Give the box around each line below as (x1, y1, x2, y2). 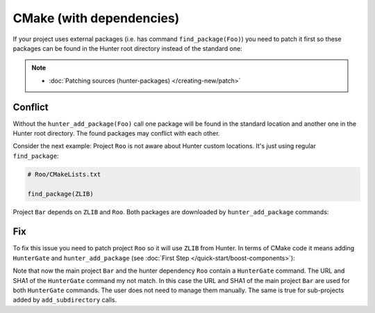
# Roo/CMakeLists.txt (27, 170, 101, 178)
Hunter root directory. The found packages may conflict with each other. (12, 129, 220, 138)
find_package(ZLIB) (27, 190, 94, 198)
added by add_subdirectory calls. (12, 296, 117, 304)
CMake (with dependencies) (12, 10, 180, 26)
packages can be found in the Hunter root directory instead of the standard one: (12, 44, 242, 52)
